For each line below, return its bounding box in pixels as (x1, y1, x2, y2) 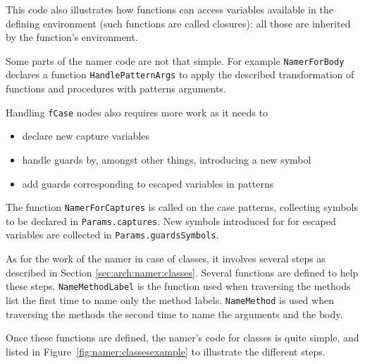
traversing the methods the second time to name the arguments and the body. (6, 306, 343, 321)
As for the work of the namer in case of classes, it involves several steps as (6, 251, 326, 266)
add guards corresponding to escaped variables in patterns (22, 176, 274, 190)
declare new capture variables (22, 128, 150, 143)
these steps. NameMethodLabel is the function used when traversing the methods (6, 279, 351, 293)
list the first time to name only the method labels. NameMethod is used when (6, 292, 334, 307)
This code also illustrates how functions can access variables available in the (6, 2, 333, 16)
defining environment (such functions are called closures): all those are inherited (6, 16, 351, 30)
